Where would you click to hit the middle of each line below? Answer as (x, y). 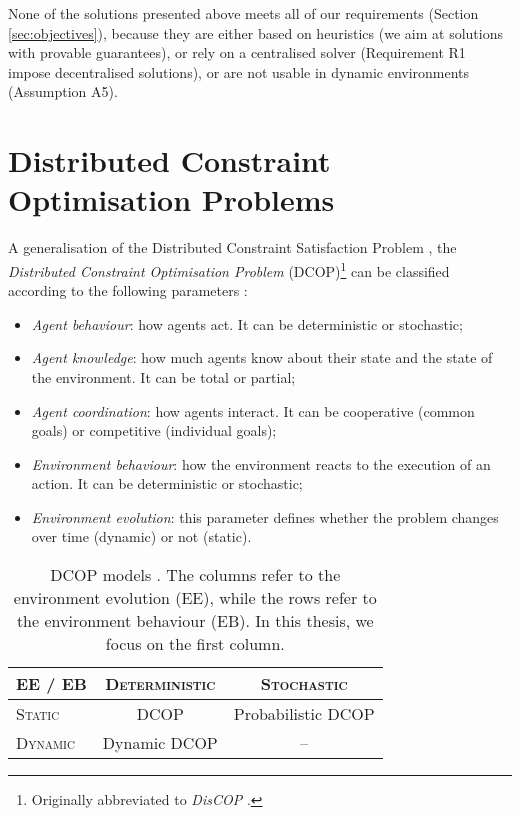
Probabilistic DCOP (304, 714)
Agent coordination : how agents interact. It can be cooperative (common (253, 410)
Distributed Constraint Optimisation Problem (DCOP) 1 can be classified (229, 269)
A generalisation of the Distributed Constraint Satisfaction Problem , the (232, 247)
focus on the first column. (195, 644)
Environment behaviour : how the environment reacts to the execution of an (261, 463)
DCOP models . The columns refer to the (195, 575)
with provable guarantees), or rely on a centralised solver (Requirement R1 (237, 52)
